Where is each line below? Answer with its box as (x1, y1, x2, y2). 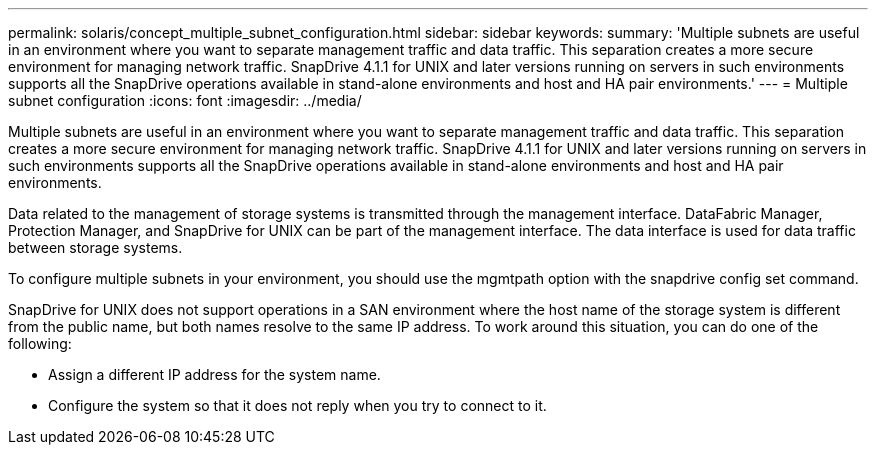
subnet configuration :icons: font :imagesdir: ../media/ (8, 92, 362, 109)
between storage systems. (8, 239, 183, 256)
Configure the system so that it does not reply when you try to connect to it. (48, 397, 547, 414)
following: (8, 335, 72, 352)
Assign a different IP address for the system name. (48, 366, 381, 383)
